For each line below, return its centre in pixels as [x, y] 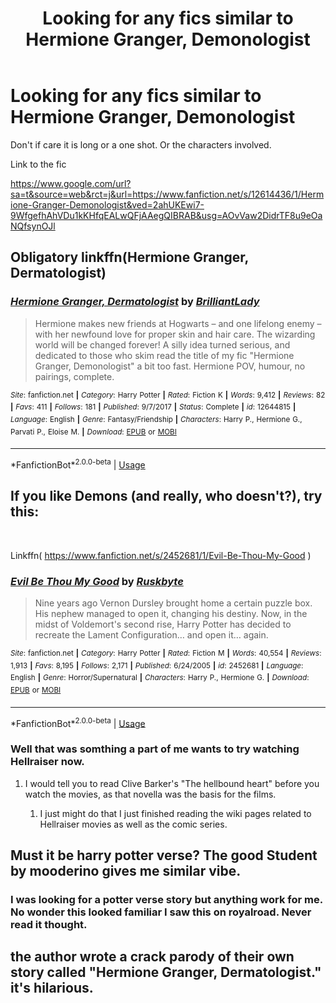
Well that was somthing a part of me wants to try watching [155, 749]
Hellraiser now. [47, 762]
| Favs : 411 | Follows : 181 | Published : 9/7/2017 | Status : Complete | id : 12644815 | [153, 407]
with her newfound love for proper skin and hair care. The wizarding [175, 334]
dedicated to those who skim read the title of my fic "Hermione [164, 355]
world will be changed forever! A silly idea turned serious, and [162, 344]
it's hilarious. [52, 988]
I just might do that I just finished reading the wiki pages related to [175, 813]
